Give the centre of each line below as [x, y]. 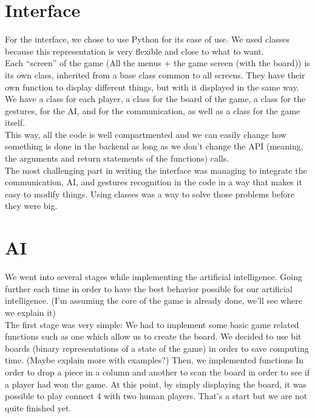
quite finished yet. [38, 407]
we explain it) [30, 312]
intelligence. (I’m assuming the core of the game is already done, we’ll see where [154, 300]
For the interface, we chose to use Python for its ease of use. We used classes [147, 39]
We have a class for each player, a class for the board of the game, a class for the [155, 99]
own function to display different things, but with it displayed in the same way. [152, 87]
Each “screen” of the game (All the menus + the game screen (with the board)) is [157, 63]
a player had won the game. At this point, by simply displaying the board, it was [156, 384]
